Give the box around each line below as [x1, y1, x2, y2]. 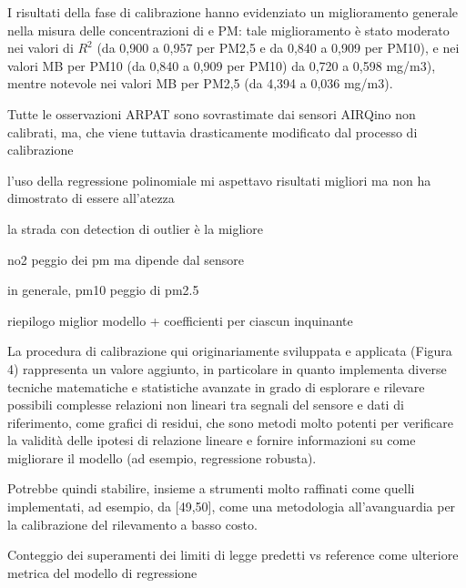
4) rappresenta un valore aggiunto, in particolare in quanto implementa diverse [7, 359, 447, 378]
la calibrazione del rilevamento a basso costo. [7, 514, 258, 533]
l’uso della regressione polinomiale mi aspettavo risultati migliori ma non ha [7, 170, 431, 189]
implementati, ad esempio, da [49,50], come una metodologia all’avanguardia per [7, 497, 456, 516]
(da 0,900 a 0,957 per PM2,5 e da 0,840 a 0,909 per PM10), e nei [96, 38, 460, 57]
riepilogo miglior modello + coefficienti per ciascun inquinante [7, 310, 353, 329]
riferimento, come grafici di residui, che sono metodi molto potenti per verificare [7, 412, 454, 431]
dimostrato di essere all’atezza [7, 188, 175, 208]
